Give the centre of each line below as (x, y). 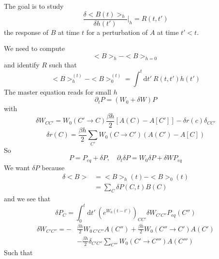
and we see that (27, 199)
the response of (26, 32)
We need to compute (34, 48)
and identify (22, 64)
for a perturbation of (117, 32)
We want (17, 167)
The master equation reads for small (58, 91)
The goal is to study (34, 6)
